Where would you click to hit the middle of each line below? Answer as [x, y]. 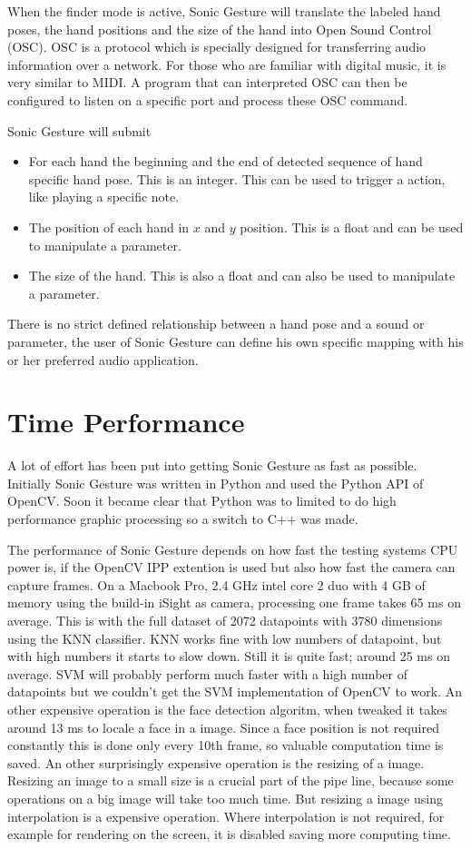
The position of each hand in [109, 227]
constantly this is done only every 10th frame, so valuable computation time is [226, 745]
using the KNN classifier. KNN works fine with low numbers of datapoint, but [225, 638]
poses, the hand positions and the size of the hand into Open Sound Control [220, 29]
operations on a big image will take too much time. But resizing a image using [225, 798]
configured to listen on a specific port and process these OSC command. [208, 99]
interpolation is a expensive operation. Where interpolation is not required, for [226, 816]
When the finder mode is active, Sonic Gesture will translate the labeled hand [224, 11]
